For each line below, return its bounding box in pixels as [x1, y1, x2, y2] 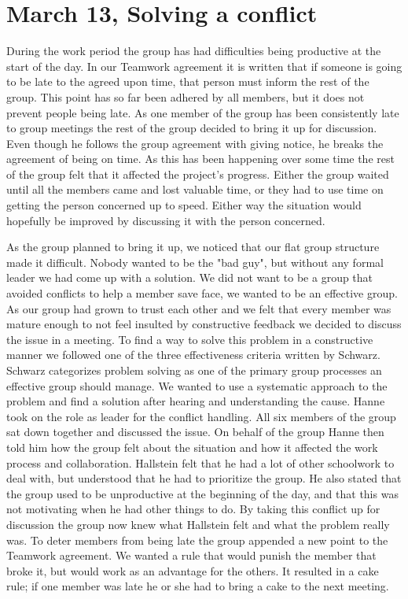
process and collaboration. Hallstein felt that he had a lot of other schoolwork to [6, 454, 395, 471]
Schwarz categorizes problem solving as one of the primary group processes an [6, 362, 382, 378]
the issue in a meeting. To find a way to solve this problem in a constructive [6, 331, 373, 347]
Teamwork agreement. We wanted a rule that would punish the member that [6, 547, 377, 564]
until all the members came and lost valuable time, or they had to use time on [6, 181, 384, 198]
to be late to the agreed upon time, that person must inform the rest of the [6, 73, 369, 90]
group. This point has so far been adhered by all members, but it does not [6, 88, 365, 105]
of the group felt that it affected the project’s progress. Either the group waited [6, 165, 389, 182]
